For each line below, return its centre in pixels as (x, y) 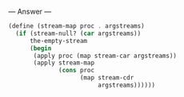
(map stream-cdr (107, 78)
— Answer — (30, 12)
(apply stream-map (64, 63)
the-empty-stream (58, 41)
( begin (40, 48)
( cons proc (76, 71)
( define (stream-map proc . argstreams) (77, 26)
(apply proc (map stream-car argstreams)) (105, 56)
